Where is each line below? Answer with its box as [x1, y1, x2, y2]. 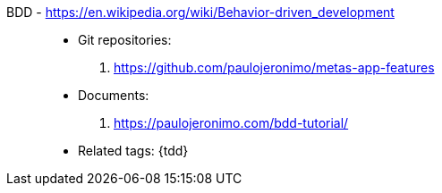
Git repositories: [78, 32, 172, 47]
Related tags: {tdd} [78, 143, 189, 158]
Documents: [78, 88, 149, 103]
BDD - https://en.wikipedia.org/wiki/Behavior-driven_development [6, 4, 395, 20]
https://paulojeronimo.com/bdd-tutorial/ [114, 115, 349, 130]
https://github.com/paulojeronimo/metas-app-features [114, 60, 435, 75]
